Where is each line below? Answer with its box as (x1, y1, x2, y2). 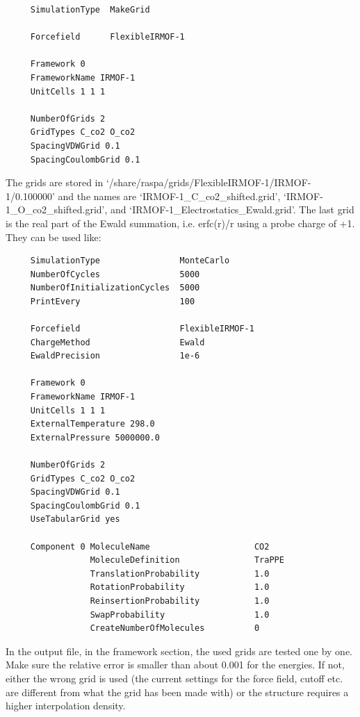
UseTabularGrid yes (30, 514, 120, 525)
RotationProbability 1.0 (90, 582, 270, 593)
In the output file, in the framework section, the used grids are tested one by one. (6, 643, 352, 658)
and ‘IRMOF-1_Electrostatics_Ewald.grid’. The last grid (111, 202, 354, 217)
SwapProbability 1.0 (90, 609, 270, 620)
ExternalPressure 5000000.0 (30, 432, 160, 443)
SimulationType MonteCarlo (30, 256, 230, 266)
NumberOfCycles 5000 (30, 269, 200, 279)
